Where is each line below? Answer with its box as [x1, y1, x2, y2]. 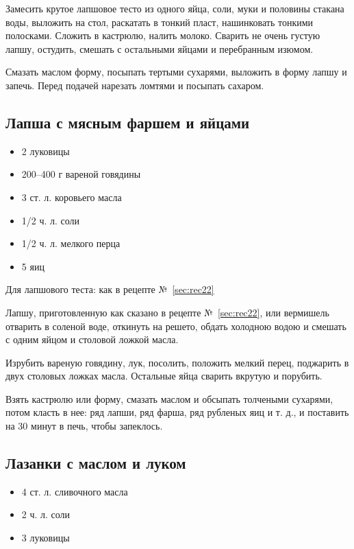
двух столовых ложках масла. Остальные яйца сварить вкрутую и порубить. [5, 369, 323, 383]
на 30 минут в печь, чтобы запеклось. [5, 419, 163, 433]
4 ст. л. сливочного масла [21, 484, 128, 498]
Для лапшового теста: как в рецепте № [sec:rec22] [5, 282, 214, 296]
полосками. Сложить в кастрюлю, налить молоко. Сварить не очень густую [5, 28, 320, 43]
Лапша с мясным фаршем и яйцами [5, 111, 250, 132]
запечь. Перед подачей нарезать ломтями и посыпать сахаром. [5, 78, 264, 92]
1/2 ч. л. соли [21, 213, 80, 227]
